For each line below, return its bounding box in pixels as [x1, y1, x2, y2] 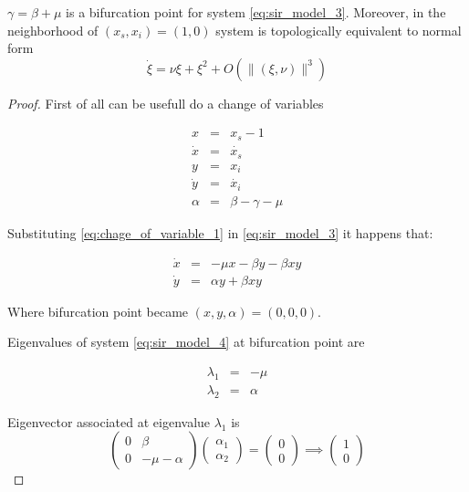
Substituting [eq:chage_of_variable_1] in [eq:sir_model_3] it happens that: [7, 223, 433, 242]
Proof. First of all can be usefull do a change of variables [7, 93, 324, 112]
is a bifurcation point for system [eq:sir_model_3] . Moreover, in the [66, 3, 446, 21]
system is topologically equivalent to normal [215, 20, 462, 39]
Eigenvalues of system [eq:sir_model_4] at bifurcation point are [7, 332, 365, 351]
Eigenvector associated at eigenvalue [7, 412, 211, 431]
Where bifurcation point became [7, 301, 189, 320]
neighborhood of [7, 20, 99, 39]
